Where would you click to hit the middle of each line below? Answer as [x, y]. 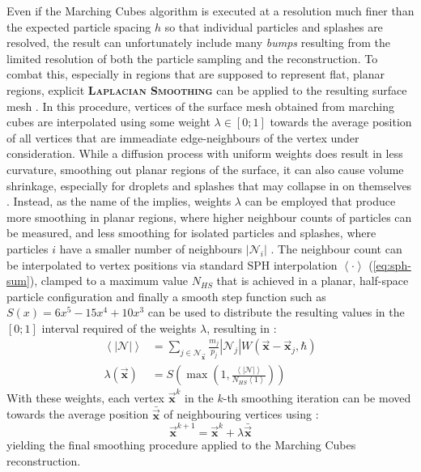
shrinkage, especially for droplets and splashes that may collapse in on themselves [209, 185]
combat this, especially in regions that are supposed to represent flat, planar [196, 74]
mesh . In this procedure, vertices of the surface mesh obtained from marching [200, 106]
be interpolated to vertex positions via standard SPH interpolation [172, 264]
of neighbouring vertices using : [241, 414]
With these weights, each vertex [85, 397]
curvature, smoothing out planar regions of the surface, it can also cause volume [205, 169]
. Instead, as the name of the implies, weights [119, 201]
